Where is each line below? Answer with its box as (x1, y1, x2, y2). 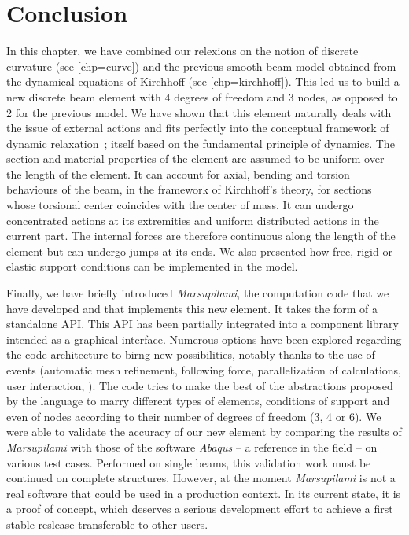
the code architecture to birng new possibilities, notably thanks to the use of (6, 346, 375, 363)
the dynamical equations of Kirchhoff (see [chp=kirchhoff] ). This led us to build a (6, 73, 400, 90)
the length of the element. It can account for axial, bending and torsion (6, 165, 350, 182)
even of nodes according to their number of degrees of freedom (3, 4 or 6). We (6, 408, 381, 424)
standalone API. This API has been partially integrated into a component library (6, 315, 399, 332)
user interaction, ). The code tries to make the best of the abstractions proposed (6, 377, 393, 393)
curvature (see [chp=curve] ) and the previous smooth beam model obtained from (6, 57, 396, 74)
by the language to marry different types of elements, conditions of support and (6, 393, 390, 409)
